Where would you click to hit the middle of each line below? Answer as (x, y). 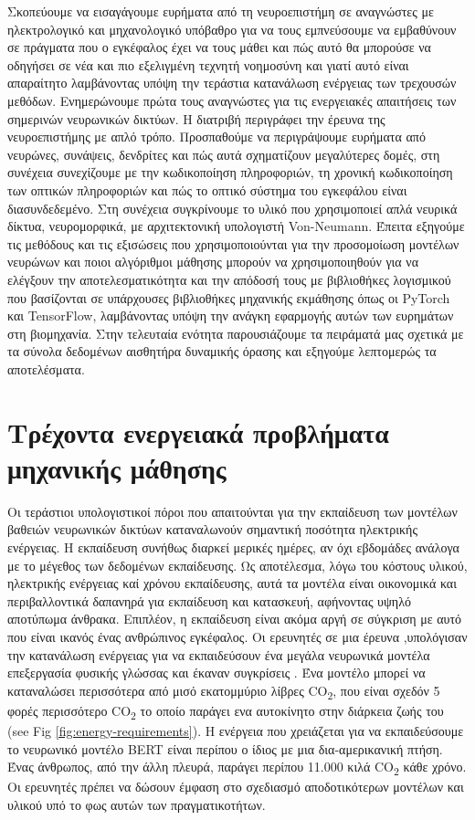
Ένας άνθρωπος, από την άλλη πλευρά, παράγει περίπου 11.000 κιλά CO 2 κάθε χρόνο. (237, 767)
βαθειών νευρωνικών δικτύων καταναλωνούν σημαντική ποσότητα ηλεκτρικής (212, 529)
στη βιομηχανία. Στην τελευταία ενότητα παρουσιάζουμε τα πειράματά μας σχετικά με (236, 333)
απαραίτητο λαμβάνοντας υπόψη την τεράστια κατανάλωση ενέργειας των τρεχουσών (232, 83)
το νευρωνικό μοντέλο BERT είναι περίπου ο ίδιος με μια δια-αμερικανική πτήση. (225, 748)
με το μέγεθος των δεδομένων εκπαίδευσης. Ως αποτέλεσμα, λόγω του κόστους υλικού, (237, 565)
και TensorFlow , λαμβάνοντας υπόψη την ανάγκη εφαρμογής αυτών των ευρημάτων (231, 315)
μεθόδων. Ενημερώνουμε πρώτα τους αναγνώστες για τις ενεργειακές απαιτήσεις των (232, 100)
